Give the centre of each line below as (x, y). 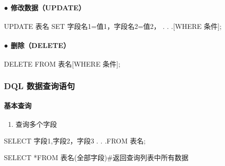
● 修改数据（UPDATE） (45, 7)
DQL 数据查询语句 (40, 85)
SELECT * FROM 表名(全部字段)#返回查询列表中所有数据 (96, 157)
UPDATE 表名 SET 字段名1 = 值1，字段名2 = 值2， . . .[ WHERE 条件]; (113, 26)
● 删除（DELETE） (37, 45)
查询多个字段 (36, 124)
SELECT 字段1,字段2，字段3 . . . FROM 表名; (75, 141)
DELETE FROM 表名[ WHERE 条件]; (62, 64)
